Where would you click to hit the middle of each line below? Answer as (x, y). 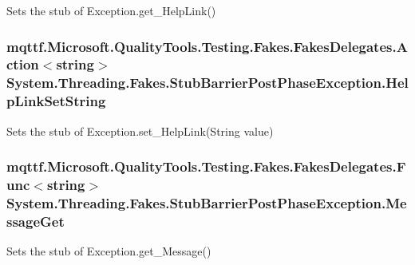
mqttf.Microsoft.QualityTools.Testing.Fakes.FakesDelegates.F (206, 166)
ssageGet (36, 221)
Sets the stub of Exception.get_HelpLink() (111, 10)
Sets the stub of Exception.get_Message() (109, 251)
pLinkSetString (56, 101)
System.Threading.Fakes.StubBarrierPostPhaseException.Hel (207, 83)
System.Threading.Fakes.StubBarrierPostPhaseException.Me (207, 202)
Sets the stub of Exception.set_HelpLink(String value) (140, 131)
